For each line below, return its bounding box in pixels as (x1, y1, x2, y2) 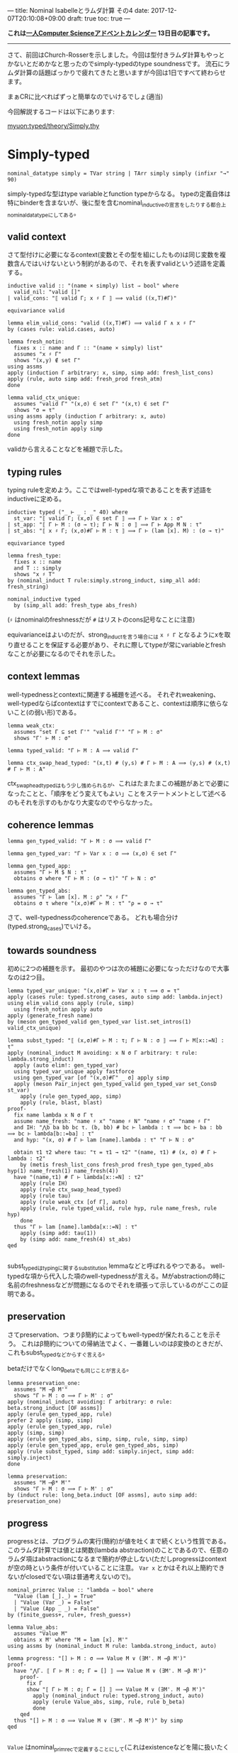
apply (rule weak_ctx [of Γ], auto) (20, 1198, 129, 1205)
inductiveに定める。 (7, 494, 66, 503)
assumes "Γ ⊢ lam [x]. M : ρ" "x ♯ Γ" (13, 894, 129, 901)
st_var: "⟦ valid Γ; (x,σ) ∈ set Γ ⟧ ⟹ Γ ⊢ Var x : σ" (13, 515, 183, 522)
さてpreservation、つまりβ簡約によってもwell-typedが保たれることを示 (7, 1330, 215, 1339)
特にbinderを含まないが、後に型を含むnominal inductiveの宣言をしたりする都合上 (7, 198, 227, 208)
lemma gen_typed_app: (7, 862, 72, 870)
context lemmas (7, 671, 80, 683)
